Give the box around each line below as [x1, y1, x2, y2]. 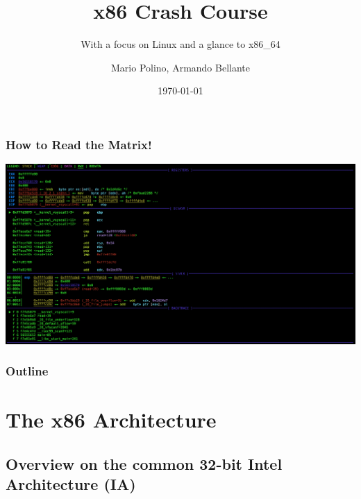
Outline [6, 362, 49, 380]
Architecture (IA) [6, 473, 136, 495]
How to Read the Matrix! [6, 135, 152, 153]
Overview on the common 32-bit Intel [6, 453, 283, 474]
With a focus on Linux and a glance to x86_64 [81, 37, 280, 51]
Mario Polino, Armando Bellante [111, 60, 250, 74]
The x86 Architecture [6, 405, 217, 434]
